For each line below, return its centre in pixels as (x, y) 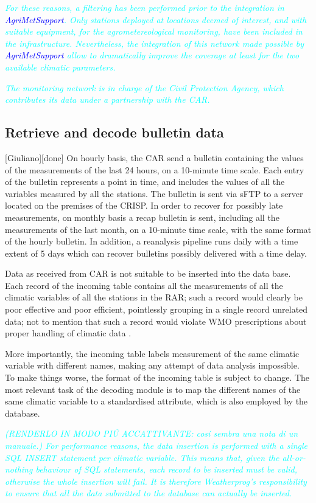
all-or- (294, 457)
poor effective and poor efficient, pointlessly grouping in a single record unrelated (156, 309)
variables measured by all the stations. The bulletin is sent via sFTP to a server (154, 193)
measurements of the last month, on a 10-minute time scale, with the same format (158, 229)
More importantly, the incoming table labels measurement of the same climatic (152, 353)
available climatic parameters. (60, 67)
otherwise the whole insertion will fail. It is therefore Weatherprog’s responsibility (156, 481)
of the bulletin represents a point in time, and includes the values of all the (145, 182)
